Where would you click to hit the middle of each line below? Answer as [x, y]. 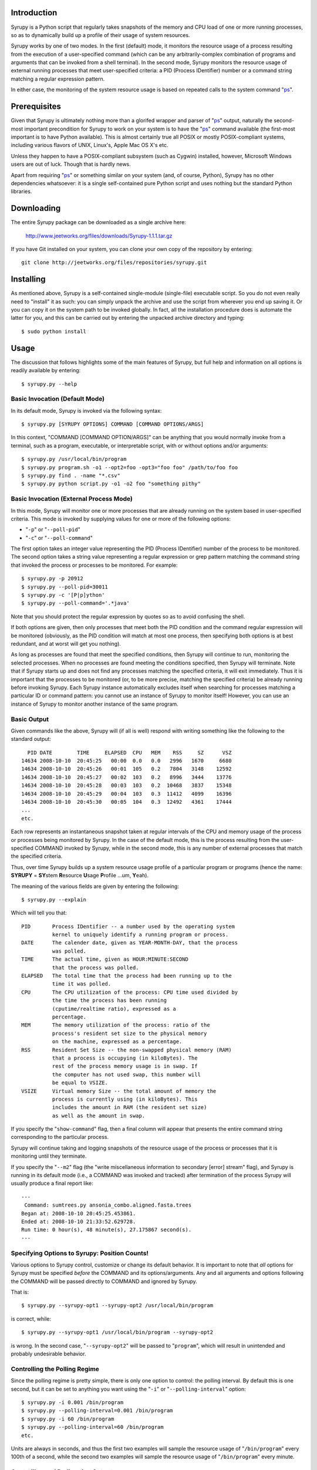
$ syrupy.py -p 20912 [52, 579]
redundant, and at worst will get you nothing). [66, 644]
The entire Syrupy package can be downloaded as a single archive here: [98, 222]
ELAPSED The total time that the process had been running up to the [127, 976]
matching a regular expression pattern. [58, 79]
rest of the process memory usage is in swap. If [125, 1066]
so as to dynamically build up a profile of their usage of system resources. [100, 35]
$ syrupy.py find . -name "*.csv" [71, 475]
